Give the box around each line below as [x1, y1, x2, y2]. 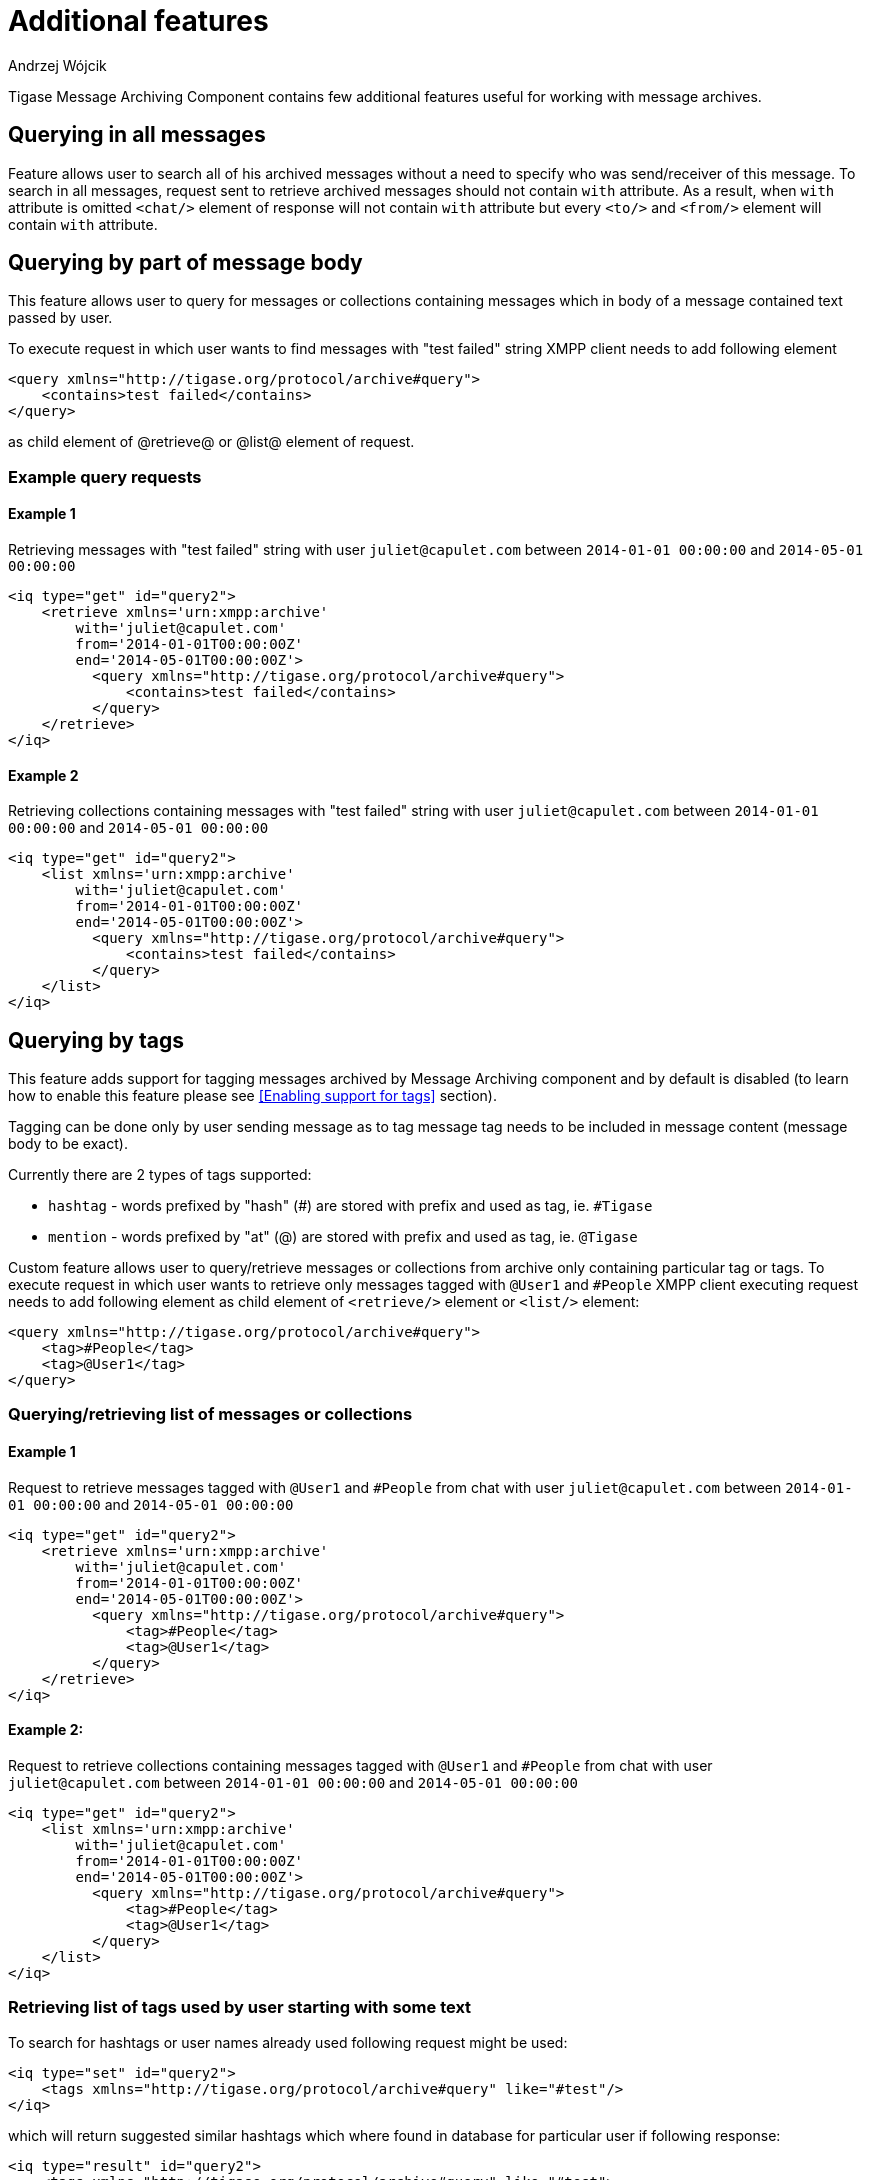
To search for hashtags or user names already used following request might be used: [8, 2033, 568, 2051]
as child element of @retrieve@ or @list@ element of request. [8, 433, 415, 451]
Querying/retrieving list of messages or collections [8, 1404, 413, 1425]
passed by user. [8, 309, 113, 327]
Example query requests [8, 466, 202, 487]
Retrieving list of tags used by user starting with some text [8, 1997, 472, 2018]
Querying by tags [8, 1027, 184, 1053]
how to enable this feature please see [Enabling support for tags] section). [8, 1087, 497, 1105]
